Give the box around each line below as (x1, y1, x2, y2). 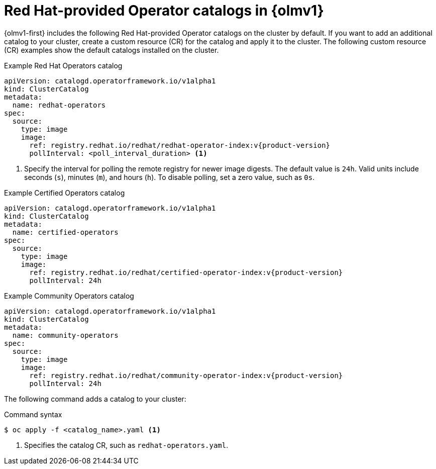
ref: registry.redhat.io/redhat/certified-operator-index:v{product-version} (29, 268, 343, 276)
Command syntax (4, 410, 62, 419)
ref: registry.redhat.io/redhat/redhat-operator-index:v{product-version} (29, 141, 331, 149)
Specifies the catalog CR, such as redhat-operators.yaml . (24, 440, 229, 449)
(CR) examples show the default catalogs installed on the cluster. (4, 45, 219, 54)
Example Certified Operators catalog (4, 188, 125, 197)
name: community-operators (12, 331, 119, 339)
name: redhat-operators (12, 101, 106, 109)
